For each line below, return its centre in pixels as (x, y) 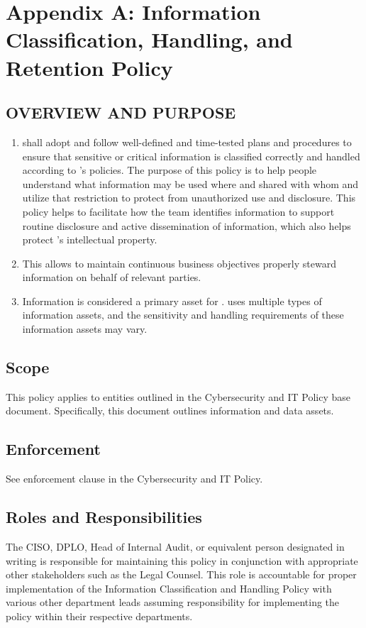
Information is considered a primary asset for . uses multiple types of (172, 301)
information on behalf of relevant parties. (112, 277)
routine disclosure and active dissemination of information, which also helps (187, 225)
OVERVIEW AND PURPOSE (121, 112)
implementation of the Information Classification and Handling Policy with (169, 588)
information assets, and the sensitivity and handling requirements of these (183, 315)
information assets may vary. (85, 329)
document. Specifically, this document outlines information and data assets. (170, 411)
